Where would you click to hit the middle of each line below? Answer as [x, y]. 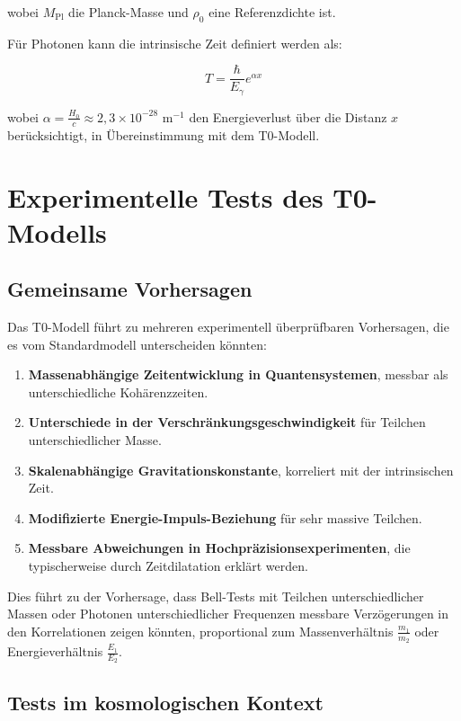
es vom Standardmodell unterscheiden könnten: [137, 344]
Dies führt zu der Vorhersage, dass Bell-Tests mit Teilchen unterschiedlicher [216, 596]
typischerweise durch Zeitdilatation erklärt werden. [168, 566]
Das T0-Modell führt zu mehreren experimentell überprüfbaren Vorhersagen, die [228, 327]
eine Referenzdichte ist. [272, 12]
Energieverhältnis [55, 651]
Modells [57, 231]
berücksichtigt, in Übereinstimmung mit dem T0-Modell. [164, 134]
